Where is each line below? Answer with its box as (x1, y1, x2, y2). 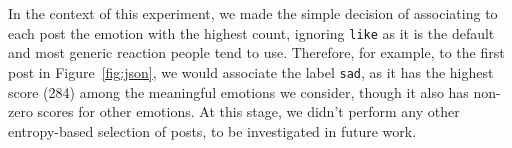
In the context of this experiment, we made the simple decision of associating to (8, 3, 498, 23)
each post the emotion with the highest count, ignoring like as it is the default (8, 22, 495, 43)
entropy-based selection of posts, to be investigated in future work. (8, 120, 417, 141)
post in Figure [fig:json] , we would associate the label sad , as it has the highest (8, 61, 494, 82)
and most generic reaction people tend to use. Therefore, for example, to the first (8, 42, 505, 63)
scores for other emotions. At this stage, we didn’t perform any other (37, 101, 460, 122)
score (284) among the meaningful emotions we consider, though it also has (8, 81, 469, 102)
